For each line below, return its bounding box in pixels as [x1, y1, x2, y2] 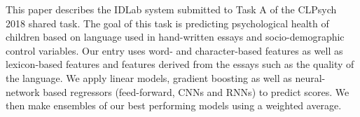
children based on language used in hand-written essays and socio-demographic [6, 29, 345, 44]
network [6, 84, 40, 99]
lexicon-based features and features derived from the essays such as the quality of [6, 57, 354, 71]
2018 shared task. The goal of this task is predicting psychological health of [6, 15, 329, 30]
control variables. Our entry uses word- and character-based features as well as [6, 43, 343, 57]
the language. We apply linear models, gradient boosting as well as [6, 70, 292, 85]
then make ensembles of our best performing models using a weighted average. [6, 98, 342, 113]
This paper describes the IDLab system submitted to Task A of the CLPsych [6, 2, 337, 16]
